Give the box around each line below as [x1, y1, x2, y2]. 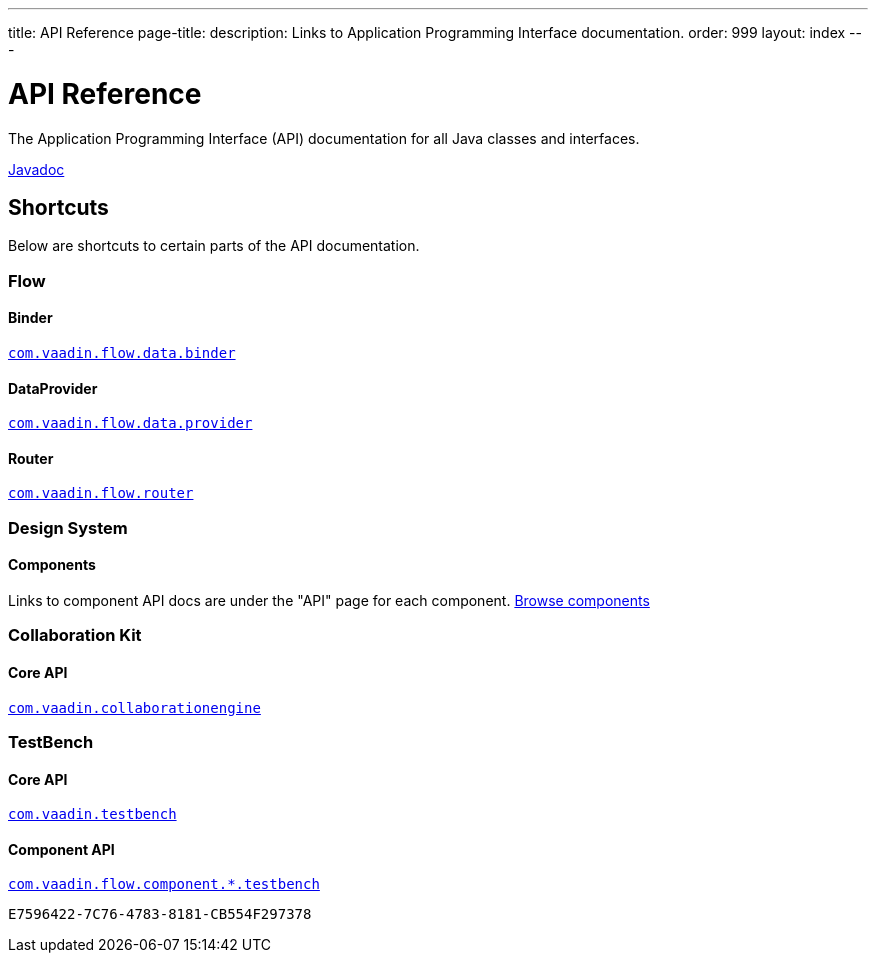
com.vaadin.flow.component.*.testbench [8, 876, 320, 893]
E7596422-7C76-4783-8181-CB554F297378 [8, 906, 312, 923]
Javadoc [8, 160, 65, 178]
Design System [8, 517, 128, 538]
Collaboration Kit [8, 625, 142, 646]
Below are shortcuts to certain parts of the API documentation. [8, 237, 420, 255]
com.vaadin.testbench [8, 806, 177, 823]
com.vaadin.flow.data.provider [8, 415, 253, 432]
